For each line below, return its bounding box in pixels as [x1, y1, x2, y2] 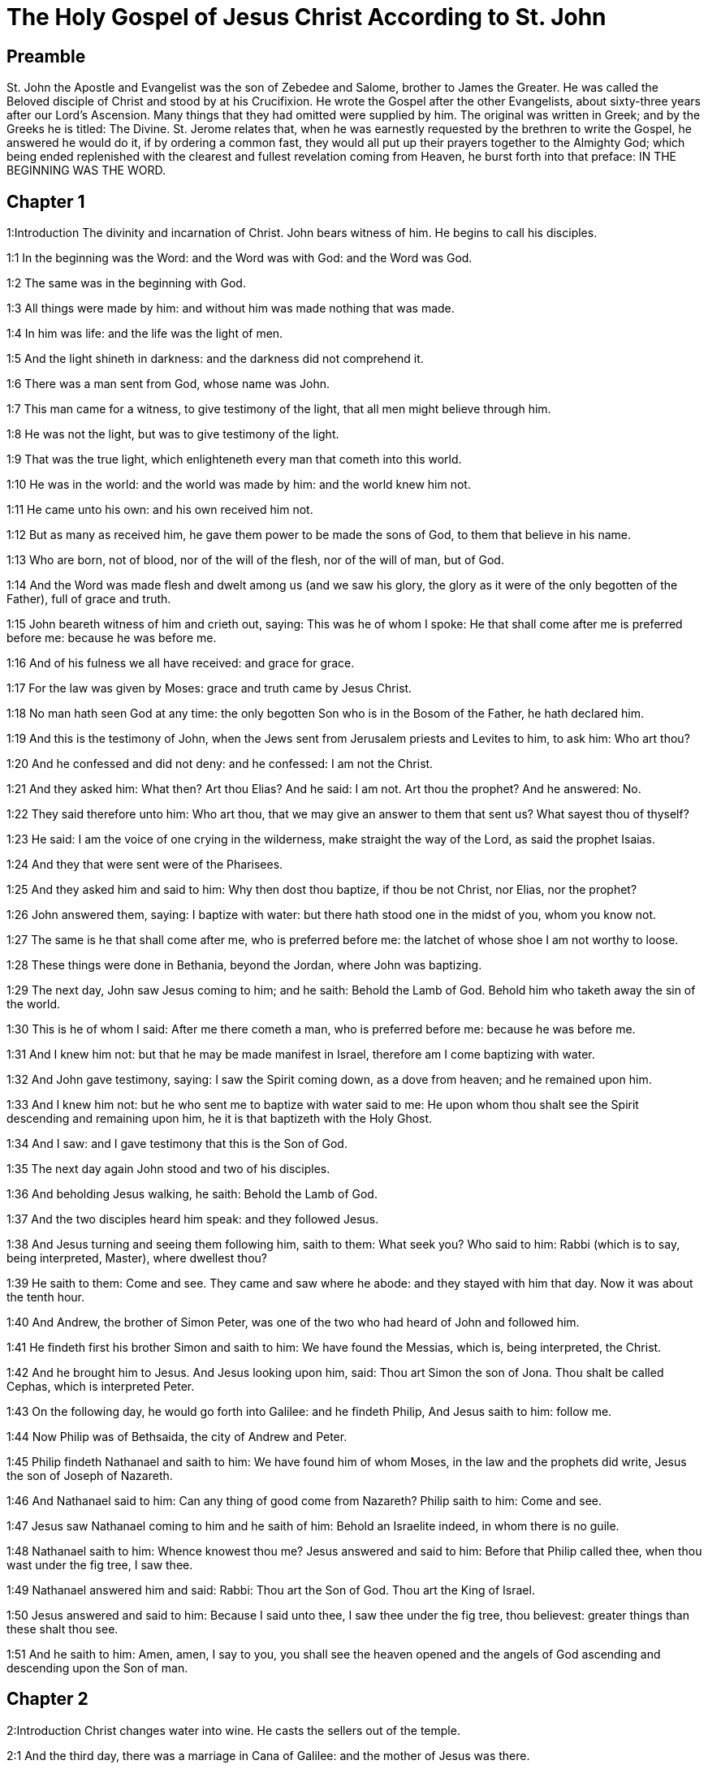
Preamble [6, 45, 86, 67]
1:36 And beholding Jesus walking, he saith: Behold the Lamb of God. [6, 1187, 378, 1202]
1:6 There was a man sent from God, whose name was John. [6, 377, 330, 391]
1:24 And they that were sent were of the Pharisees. [6, 857, 283, 872]
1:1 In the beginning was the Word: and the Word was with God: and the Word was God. [6, 251, 473, 265]
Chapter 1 [6, 191, 85, 212]
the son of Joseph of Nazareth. [6, 1469, 173, 1483]
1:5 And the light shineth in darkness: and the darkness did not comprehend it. [6, 352, 424, 366]
